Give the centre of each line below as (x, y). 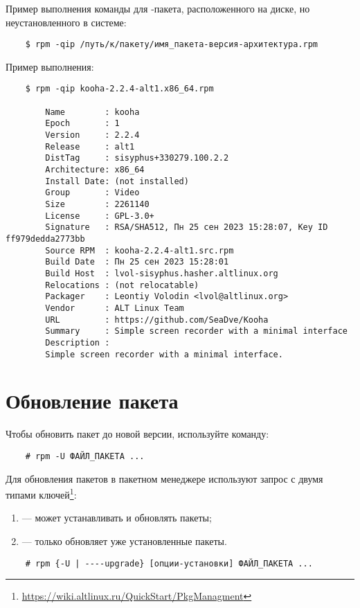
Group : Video (92, 193)
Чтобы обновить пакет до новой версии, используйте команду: (137, 434)
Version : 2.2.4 (92, 135)
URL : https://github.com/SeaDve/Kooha (157, 320)
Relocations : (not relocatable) (122, 285)
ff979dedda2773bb (45, 239)
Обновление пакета (92, 401)
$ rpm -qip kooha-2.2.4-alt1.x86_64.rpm (119, 89)
